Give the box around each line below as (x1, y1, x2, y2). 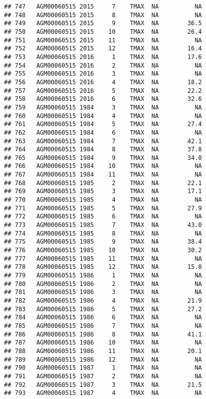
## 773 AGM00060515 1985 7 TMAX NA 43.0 (4, 221, 202, 229)
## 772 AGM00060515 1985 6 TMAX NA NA (4, 213, 202, 220)
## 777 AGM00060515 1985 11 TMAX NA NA (4, 255, 202, 262)
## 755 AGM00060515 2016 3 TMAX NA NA (4, 70, 202, 78)
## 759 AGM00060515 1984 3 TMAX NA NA (4, 103, 202, 111)
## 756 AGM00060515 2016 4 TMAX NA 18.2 (4, 78, 202, 86)
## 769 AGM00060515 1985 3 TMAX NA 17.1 (4, 188, 202, 195)
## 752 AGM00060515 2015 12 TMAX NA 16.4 (4, 45, 202, 52)
